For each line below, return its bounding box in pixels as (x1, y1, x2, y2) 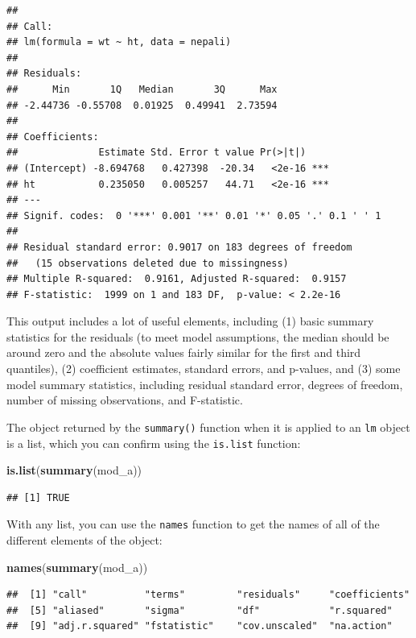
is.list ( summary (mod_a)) (6, 462, 142, 478)
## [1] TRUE (6, 491, 70, 503)
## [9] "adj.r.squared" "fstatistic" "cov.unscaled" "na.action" (6, 620, 393, 632)
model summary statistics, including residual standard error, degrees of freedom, (6, 375, 403, 392)
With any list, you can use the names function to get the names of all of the (6, 516, 380, 532)
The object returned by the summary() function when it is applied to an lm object (6, 418, 410, 435)
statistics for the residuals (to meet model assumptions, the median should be (6, 328, 389, 345)
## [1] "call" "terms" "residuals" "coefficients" (6, 589, 410, 601)
